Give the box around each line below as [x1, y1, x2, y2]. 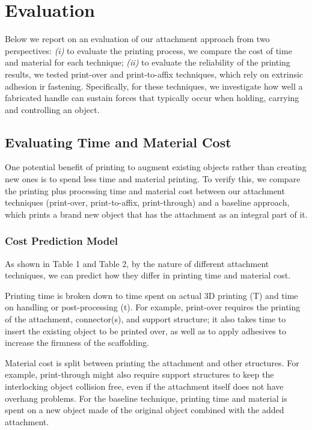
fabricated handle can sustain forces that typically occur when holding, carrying [5, 91, 299, 104]
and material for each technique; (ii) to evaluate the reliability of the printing [5, 56, 290, 69]
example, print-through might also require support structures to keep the [5, 368, 274, 381]
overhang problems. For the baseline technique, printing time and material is [5, 392, 287, 404]
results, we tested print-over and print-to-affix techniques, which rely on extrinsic [5, 67, 304, 80]
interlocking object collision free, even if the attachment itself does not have [5, 380, 284, 393]
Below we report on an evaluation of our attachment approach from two [5, 32, 270, 45]
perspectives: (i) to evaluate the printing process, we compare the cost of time [5, 44, 292, 57]
